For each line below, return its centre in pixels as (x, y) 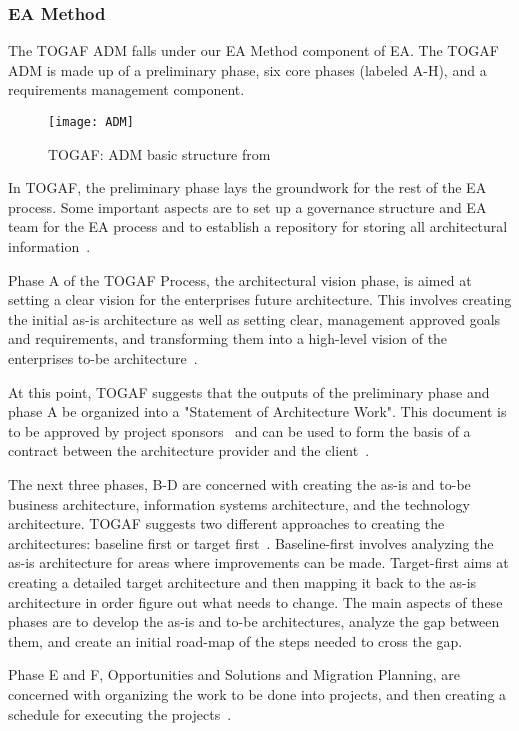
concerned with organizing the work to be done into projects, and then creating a (257, 693)
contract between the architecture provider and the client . (189, 450)
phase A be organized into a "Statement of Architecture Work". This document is (257, 411)
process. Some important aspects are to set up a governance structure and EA (247, 206)
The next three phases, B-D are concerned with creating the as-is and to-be (239, 483)
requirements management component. (126, 89)
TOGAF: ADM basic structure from (159, 153)
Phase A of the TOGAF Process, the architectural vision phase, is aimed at (240, 279)
